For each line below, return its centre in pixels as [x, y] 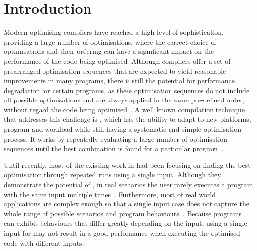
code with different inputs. [44, 242]
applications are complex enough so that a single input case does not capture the [127, 204]
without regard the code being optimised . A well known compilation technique [125, 109]
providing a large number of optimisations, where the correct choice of [110, 41]
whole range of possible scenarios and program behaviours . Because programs [123, 213]
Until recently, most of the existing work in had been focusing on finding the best [127, 165]
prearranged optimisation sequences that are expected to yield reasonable [115, 71]
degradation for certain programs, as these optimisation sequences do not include [127, 90]
